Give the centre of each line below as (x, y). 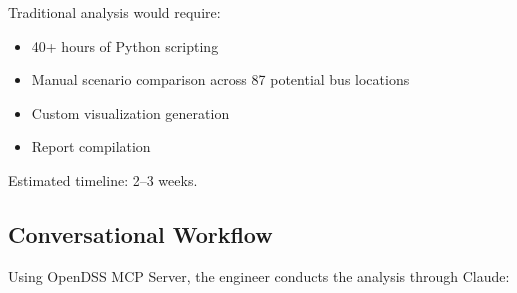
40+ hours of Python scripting (125, 45)
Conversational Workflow (140, 233)
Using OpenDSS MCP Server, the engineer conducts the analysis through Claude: (259, 275)
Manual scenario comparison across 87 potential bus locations (220, 79)
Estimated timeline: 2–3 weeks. (103, 179)
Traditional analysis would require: (114, 12)
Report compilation (91, 146)
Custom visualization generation (130, 112)
